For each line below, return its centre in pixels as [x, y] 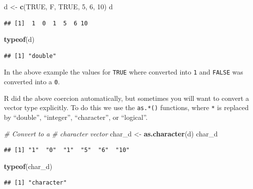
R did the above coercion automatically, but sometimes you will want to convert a [126, 98]
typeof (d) [19, 39]
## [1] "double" [30, 56]
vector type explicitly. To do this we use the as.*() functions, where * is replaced [126, 107]
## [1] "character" [35, 183]
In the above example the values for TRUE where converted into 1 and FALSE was [124, 72]
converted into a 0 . [32, 82]
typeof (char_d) [28, 166]
